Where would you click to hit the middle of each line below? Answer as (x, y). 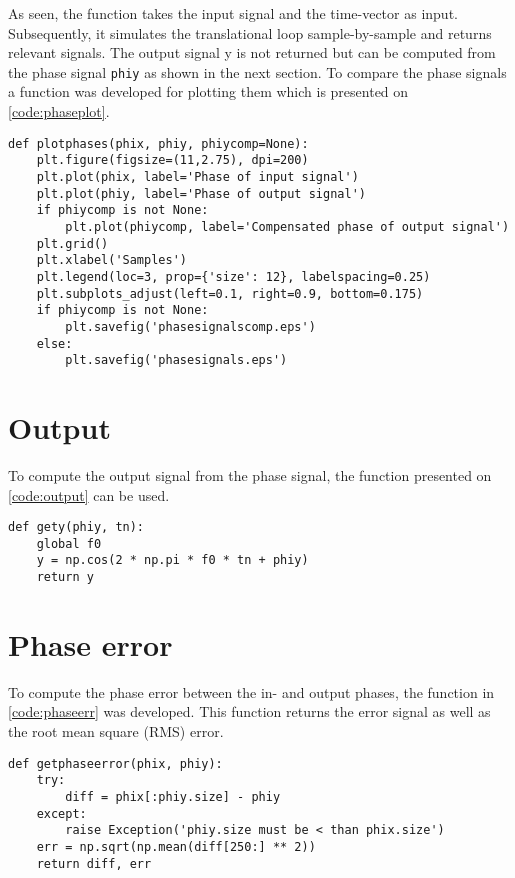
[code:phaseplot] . (59, 111)
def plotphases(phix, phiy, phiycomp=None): (158, 143)
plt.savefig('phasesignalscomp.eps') (190, 326)
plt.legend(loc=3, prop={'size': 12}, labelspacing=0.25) (233, 276)
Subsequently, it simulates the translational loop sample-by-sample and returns (250, 32)
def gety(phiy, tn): (76, 527)
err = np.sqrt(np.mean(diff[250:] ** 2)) (176, 846)
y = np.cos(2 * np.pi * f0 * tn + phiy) (172, 560)
